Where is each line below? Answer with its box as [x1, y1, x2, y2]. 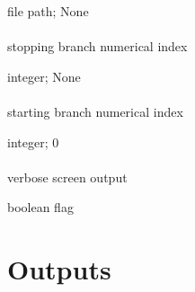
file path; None [7, 2, 89, 20]
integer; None [7, 66, 81, 85]
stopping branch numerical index [7, 37, 188, 56]
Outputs [7, 251, 111, 288]
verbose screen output [7, 167, 128, 186]
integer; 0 [7, 132, 59, 151]
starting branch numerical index [7, 102, 183, 120]
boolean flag [7, 198, 74, 217]
